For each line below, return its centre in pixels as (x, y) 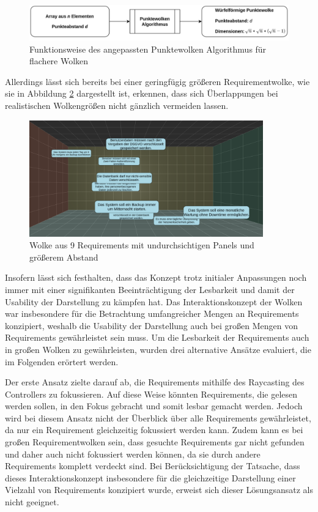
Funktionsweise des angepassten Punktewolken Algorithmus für (148, 49)
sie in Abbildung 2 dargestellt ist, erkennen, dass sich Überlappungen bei (142, 93)
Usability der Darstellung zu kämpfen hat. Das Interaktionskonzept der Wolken (154, 301)
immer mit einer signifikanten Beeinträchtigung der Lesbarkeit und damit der (150, 289)
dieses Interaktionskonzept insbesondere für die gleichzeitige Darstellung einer (150, 477)
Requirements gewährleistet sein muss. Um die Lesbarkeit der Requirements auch (157, 337)
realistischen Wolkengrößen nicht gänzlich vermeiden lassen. (117, 105)
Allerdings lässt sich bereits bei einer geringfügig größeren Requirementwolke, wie (157, 81)
